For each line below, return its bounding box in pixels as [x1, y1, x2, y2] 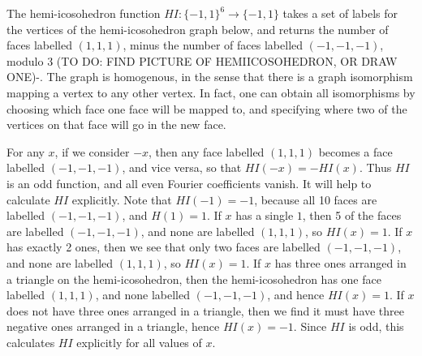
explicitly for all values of [76, 333, 202, 350]
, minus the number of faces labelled [123, 36, 304, 54]
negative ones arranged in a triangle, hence [6, 318, 220, 335]
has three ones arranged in [274, 254, 407, 271]
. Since [293, 318, 327, 335]
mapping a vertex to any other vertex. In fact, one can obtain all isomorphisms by [6, 84, 416, 101]
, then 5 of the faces [302, 207, 402, 224]
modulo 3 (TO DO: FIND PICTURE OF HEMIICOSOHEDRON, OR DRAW [6, 52, 398, 69]
